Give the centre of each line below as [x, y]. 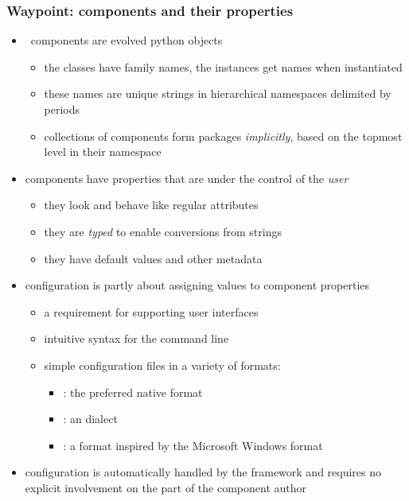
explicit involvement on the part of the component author [166, 487]
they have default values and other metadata [153, 258]
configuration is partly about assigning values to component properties [197, 285]
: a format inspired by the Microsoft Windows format [193, 445]
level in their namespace [103, 151]
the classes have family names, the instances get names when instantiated [223, 66]
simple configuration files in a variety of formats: [162, 365]
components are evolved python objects [127, 40]
